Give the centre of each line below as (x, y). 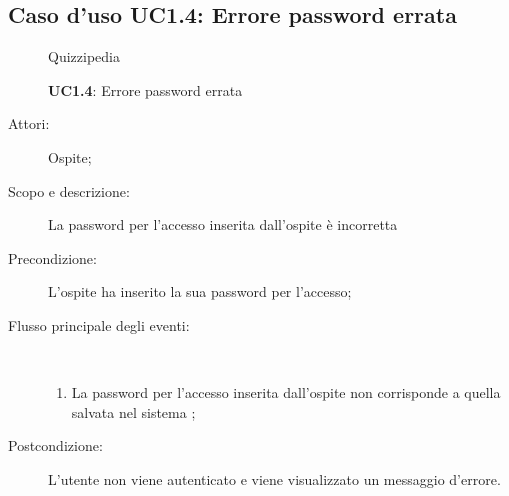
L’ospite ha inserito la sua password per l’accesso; (200, 291)
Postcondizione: (55, 445)
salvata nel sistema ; (133, 411)
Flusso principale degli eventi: (99, 324)
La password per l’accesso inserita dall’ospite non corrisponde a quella (286, 392)
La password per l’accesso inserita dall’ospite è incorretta (223, 224)
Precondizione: (52, 257)
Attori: (29, 123)
